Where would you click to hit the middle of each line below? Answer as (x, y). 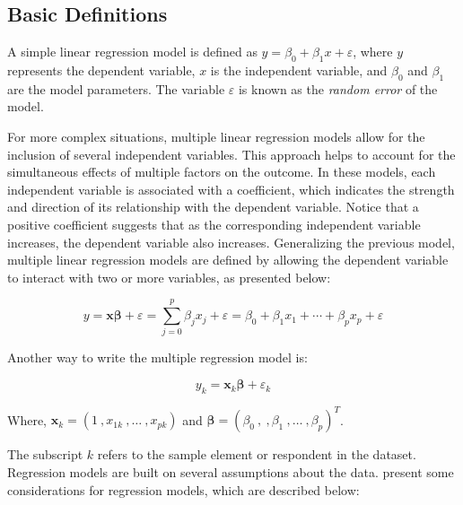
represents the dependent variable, (101, 70)
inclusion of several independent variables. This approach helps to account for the (231, 154)
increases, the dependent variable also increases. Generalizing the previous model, (231, 242)
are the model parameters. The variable (116, 88)
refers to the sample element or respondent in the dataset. (257, 454)
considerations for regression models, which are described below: (183, 489)
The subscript (45, 454)
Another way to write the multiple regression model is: (157, 357)
